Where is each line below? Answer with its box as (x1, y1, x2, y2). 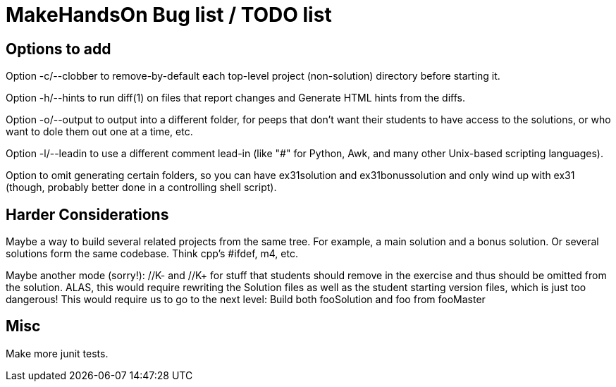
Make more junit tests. (6, 347, 109, 360)
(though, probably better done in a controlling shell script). (6, 181, 277, 194)
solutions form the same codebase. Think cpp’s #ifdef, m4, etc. (6, 247, 298, 260)
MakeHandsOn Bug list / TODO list (6, 3, 332, 27)
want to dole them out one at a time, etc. (6, 125, 193, 138)
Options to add (6, 39, 111, 58)
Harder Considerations (6, 205, 169, 223)
